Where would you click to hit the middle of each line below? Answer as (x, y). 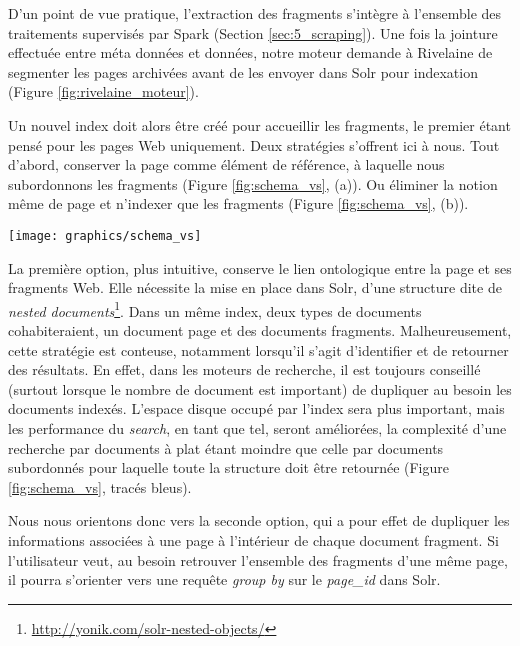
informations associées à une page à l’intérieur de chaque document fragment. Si (253, 539)
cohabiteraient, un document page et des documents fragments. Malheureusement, (260, 330)
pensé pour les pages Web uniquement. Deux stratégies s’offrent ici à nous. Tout (254, 144)
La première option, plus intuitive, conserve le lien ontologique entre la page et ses (260, 267)
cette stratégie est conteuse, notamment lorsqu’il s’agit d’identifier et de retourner (258, 349)
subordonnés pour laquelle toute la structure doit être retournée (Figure (228, 467)
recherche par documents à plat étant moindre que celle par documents (226, 447)
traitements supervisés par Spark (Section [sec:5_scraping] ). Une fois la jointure (253, 32)
